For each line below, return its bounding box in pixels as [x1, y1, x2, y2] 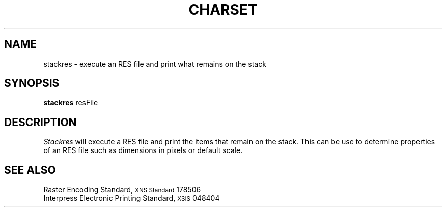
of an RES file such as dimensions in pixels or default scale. [43, 146, 243, 155]
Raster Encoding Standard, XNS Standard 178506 [43, 185, 201, 194]
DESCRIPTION [4, 115, 77, 129]
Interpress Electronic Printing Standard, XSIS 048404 [43, 194, 220, 203]
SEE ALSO [4, 163, 56, 176]
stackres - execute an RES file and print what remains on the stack [43, 59, 266, 68]
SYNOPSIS [4, 77, 60, 90]
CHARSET [188, 1, 258, 18]
